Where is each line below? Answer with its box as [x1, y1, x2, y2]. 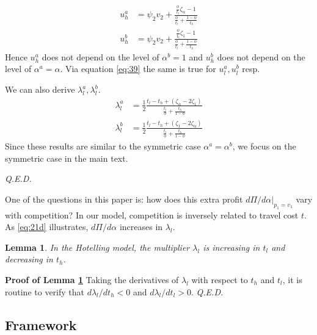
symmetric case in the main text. [5, 151, 128, 164]
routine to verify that [5, 285, 84, 298]
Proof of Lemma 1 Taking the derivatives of [5, 273, 179, 286]
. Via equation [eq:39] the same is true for [60, 62, 216, 75]
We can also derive [5, 83, 75, 95]
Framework [5, 315, 77, 334]
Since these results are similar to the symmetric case [5, 140, 201, 153]
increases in [119, 220, 163, 233]
